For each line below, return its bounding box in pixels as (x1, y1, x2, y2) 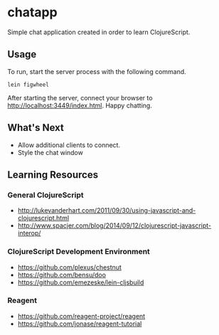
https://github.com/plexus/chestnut (17, 262, 122, 271)
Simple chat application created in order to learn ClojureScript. (7, 28, 191, 36)
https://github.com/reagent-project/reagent (17, 312, 146, 320)
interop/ (17, 229, 41, 238)
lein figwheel (7, 81, 50, 88)
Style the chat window (17, 148, 83, 156)
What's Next (7, 122, 64, 134)
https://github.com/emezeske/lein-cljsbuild (17, 278, 144, 287)
